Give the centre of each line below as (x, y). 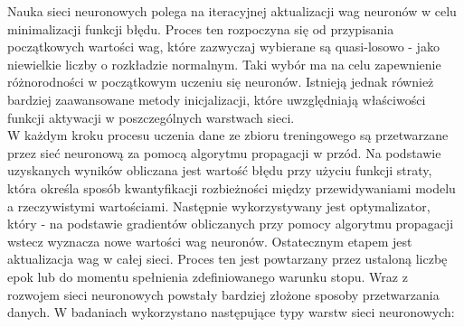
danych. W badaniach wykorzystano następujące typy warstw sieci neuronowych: (231, 312)
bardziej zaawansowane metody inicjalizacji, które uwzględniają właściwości (217, 99)
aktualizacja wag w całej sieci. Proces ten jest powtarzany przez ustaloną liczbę (227, 259)
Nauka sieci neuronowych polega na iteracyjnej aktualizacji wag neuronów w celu (232, 11)
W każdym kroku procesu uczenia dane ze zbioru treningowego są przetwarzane (228, 135)
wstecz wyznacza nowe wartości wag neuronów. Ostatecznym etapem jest (210, 241)
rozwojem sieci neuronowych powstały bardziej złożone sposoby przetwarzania (223, 294)
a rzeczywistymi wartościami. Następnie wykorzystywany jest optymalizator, (219, 206)
